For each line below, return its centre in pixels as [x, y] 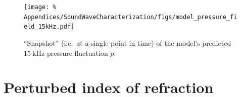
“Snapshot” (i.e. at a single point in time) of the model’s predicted [128, 42]
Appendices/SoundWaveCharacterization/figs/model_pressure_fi [131, 17]
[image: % [40, 7]
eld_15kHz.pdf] [49, 27]
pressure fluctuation [77, 53]
